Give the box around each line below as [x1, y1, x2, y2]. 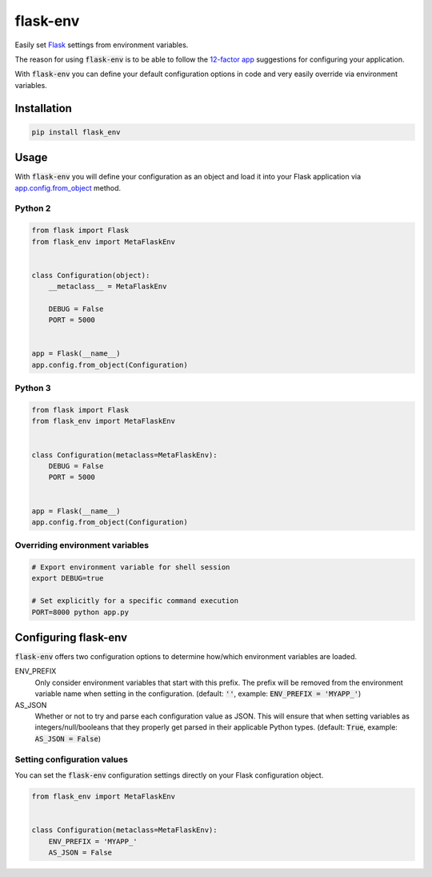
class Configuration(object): [31, 271, 150, 280]
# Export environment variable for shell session [31, 563, 230, 572]
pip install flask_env [31, 127, 121, 136]
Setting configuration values [14, 754, 128, 765]
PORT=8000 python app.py [31, 607, 130, 617]
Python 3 [14, 383, 51, 394]
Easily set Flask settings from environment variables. [14, 40, 189, 50]
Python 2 [14, 203, 51, 214]
